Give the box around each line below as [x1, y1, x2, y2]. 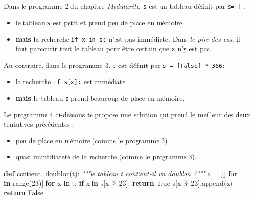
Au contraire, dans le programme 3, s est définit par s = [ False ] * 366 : [4, 60, 225, 70]
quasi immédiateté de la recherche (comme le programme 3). [15, 152, 197, 162]
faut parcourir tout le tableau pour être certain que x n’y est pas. [15, 43, 212, 53]
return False [4, 187, 44, 198]
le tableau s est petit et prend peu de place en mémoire [15, 17, 182, 27]
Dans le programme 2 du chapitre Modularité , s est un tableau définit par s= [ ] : [4, 1, 246, 11]
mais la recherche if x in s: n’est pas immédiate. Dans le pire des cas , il [15, 34, 240, 44]
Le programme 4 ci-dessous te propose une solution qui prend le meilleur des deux [4, 109, 250, 119]
